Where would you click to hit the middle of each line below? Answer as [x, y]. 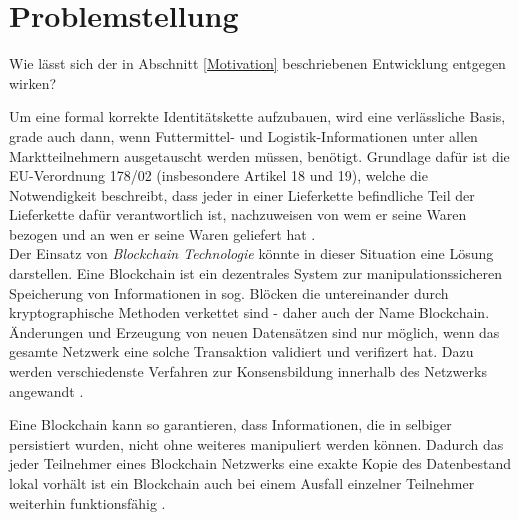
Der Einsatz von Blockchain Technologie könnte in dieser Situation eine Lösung [251, 253]
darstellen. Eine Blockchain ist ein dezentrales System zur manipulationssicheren [255, 273]
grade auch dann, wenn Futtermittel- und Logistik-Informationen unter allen [243, 135]
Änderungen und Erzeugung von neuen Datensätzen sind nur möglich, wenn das [254, 331]
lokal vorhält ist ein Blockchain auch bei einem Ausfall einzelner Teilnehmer [242, 483]
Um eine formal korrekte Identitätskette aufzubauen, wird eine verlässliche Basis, [257, 116]
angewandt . [46, 390]
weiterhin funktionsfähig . [87, 502]
